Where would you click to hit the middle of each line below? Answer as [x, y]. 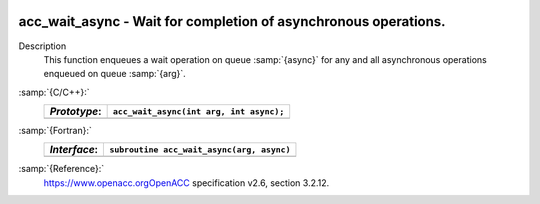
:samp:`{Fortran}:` [55, 131]
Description [42, 46]
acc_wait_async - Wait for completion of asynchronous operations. [232, 21]
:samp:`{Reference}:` [61, 169]
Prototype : [75, 112]
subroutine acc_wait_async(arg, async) [200, 149]
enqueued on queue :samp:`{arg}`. [115, 74]
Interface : [74, 150]
